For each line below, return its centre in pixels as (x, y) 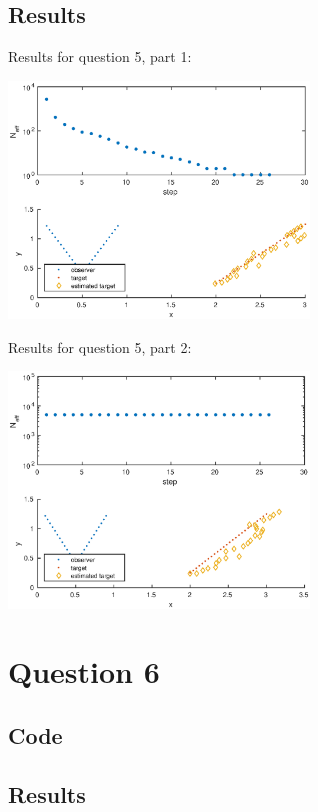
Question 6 (84, 671)
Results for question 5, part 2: (100, 346)
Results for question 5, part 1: (100, 56)
